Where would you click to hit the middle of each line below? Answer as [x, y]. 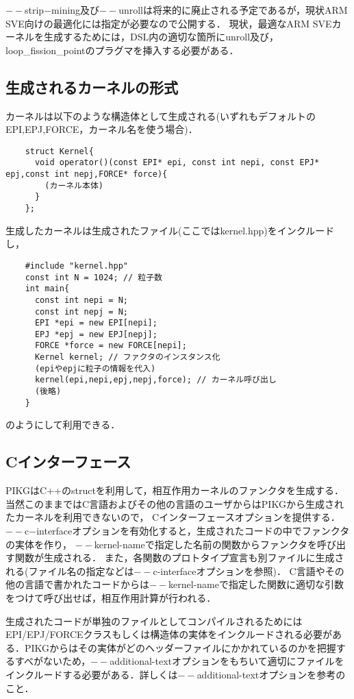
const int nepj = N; [81, 311]
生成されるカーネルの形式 [92, 87]
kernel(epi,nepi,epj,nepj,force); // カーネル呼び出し [155, 380]
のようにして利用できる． [63, 425]
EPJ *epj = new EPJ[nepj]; [96, 334]
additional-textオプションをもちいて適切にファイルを [227, 661]
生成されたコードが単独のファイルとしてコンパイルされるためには [154, 621]
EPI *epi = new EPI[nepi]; [96, 323]
